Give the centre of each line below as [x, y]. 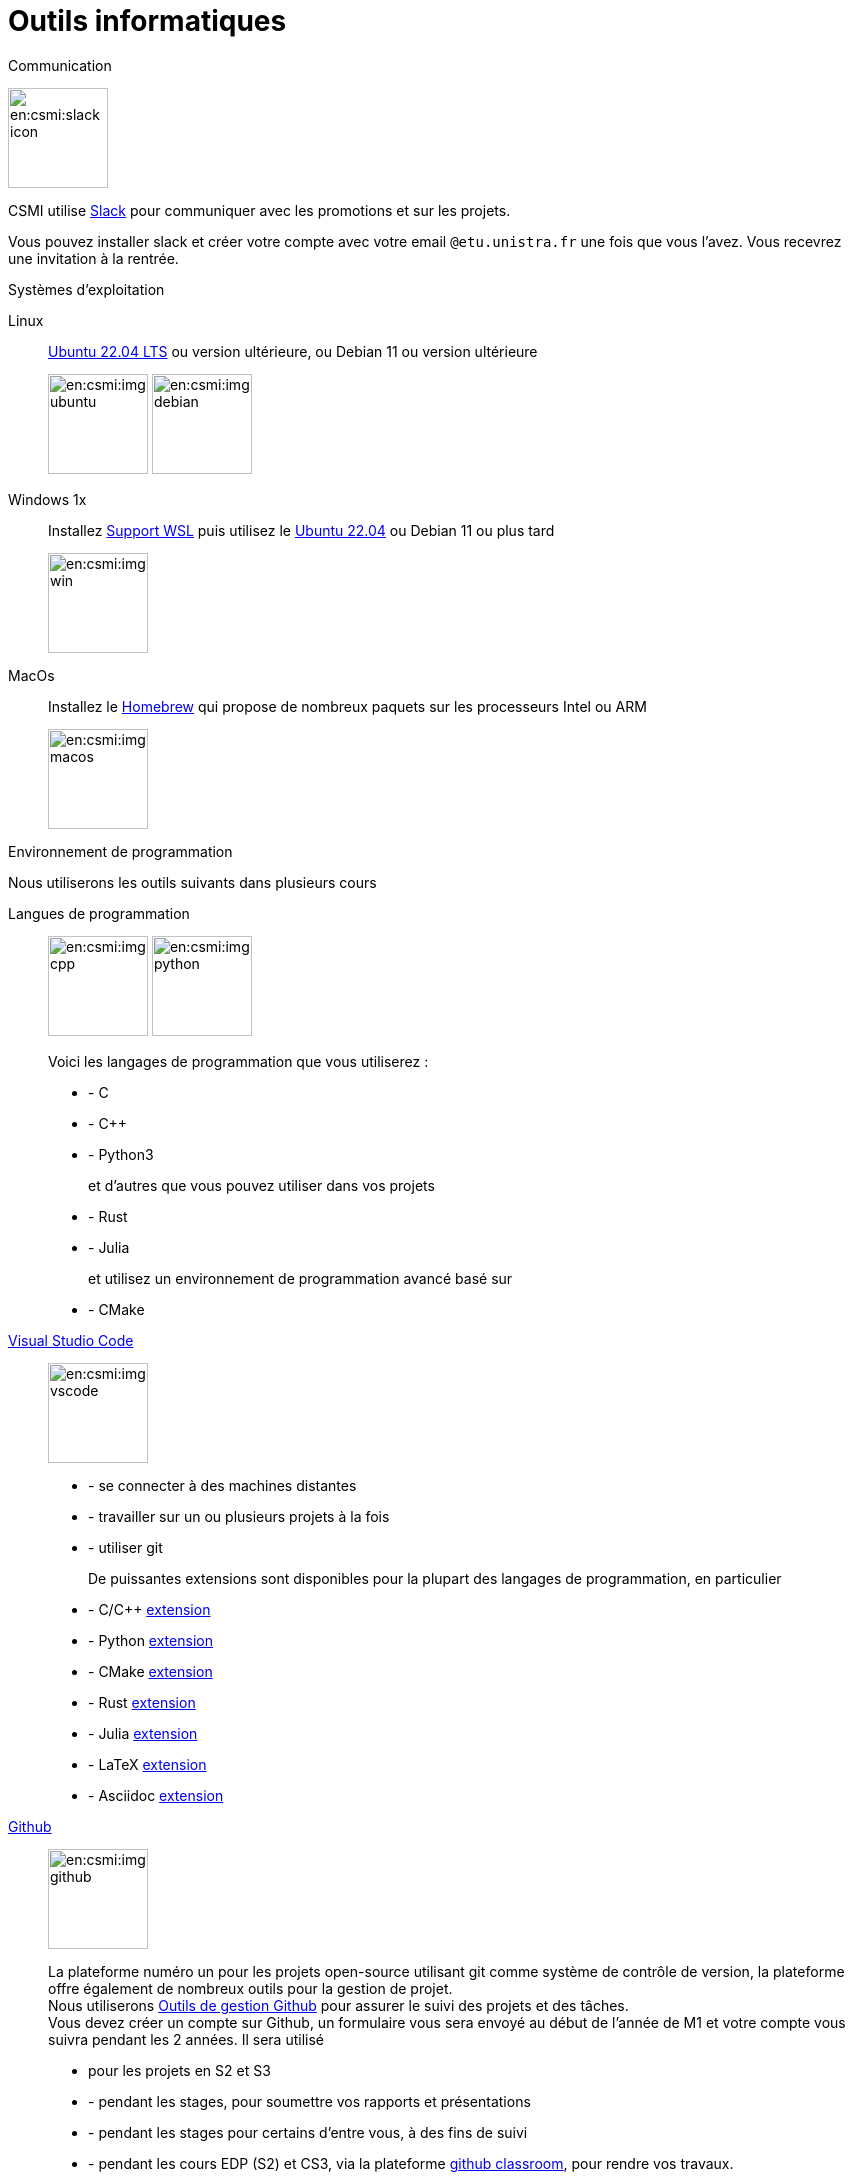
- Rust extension [142, 1702]
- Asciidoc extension [156, 1795]
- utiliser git [125, 1547]
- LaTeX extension [147, 1764]
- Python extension [150, 1640]
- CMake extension [150, 1671]
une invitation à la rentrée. [93, 258]
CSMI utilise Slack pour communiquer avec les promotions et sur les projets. [259, 210]
